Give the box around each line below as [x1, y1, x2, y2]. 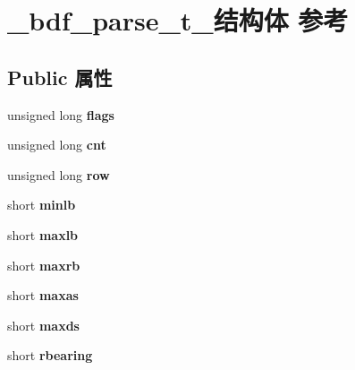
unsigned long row [7, 165, 110, 184]
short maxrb [7, 255, 80, 274]
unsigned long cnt [7, 135, 106, 154]
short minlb [7, 195, 76, 214]
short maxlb [7, 225, 79, 244]
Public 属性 [7, 63, 113, 90]
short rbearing [7, 346, 93, 365]
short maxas [7, 286, 79, 305]
